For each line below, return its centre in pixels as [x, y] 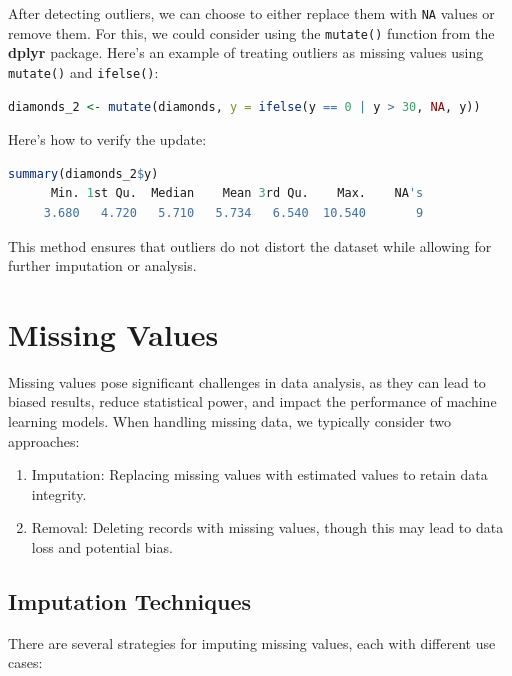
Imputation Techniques [130, 600]
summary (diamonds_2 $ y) [83, 173]
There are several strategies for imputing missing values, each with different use [252, 642]
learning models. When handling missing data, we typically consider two [229, 421]
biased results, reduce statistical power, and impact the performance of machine [252, 401]
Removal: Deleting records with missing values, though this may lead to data [267, 527]
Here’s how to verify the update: [107, 139]
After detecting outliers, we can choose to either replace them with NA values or [251, 13]
